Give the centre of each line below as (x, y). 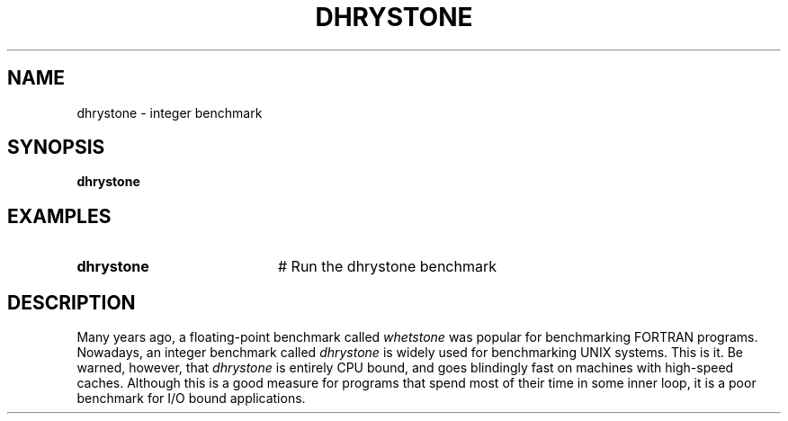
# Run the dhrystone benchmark (387, 267)
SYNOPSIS (56, 148)
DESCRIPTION (72, 302)
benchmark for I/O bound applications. (191, 399)
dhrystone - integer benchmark (170, 112)
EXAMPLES (59, 216)
